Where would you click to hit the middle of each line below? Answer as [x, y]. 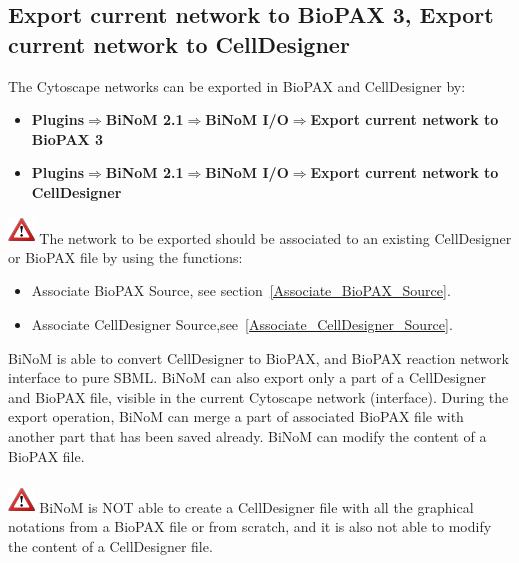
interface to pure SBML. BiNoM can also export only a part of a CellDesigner [247, 377]
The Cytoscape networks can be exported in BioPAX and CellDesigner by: [237, 85]
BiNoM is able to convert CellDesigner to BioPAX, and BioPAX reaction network [258, 357]
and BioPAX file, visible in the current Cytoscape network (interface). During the [258, 396]
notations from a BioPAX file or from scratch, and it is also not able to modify [250, 526]
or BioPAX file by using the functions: [125, 256]
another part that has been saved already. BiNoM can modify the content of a [247, 435]
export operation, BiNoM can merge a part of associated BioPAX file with [236, 416]
